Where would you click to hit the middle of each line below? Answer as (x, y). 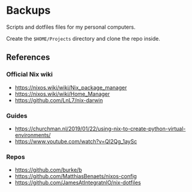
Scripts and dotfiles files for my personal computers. (71, 27)
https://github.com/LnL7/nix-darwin (59, 100)
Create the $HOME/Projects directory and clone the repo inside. (83, 38)
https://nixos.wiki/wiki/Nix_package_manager (71, 87)
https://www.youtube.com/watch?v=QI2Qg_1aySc (76, 141)
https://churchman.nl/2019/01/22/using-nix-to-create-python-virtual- (100, 129)
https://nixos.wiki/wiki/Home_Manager (62, 94)
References (28, 57)
